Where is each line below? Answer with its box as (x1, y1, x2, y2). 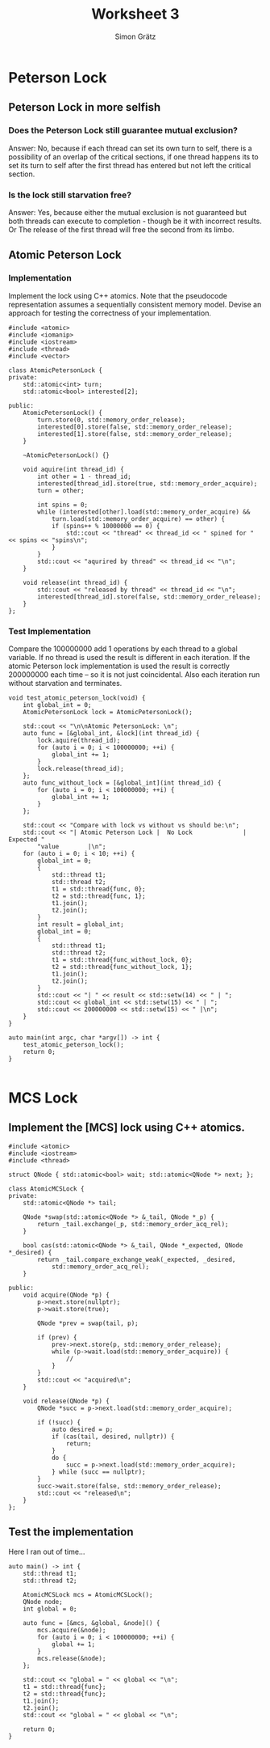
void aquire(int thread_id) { (23, 465, 125, 473)
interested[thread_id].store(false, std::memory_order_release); (37, 592, 262, 601)
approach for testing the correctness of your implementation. (8, 308, 212, 318)
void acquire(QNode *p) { (23, 1291, 110, 1299)
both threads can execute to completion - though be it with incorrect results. (8, 216, 262, 226)
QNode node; (23, 1598, 63, 1606)
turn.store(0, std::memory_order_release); (37, 416, 185, 424)
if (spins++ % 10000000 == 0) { (51, 522, 160, 530)
